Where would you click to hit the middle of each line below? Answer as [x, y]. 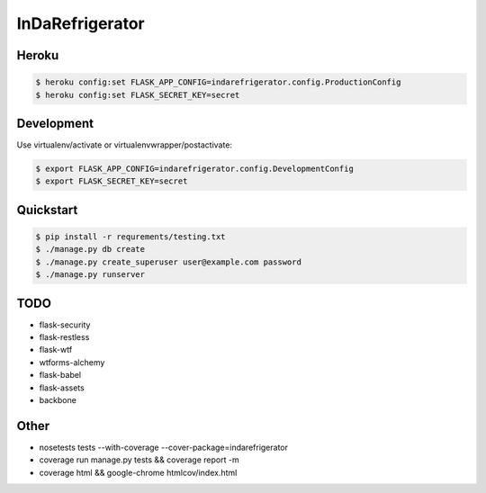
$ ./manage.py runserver [90, 275]
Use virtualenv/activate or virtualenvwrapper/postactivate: [125, 145]
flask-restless [64, 337]
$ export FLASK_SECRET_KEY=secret [112, 181]
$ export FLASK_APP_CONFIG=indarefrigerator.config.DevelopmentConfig [195, 169]
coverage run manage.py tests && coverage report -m [139, 460]
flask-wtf [56, 350]
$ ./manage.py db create [90, 249]
